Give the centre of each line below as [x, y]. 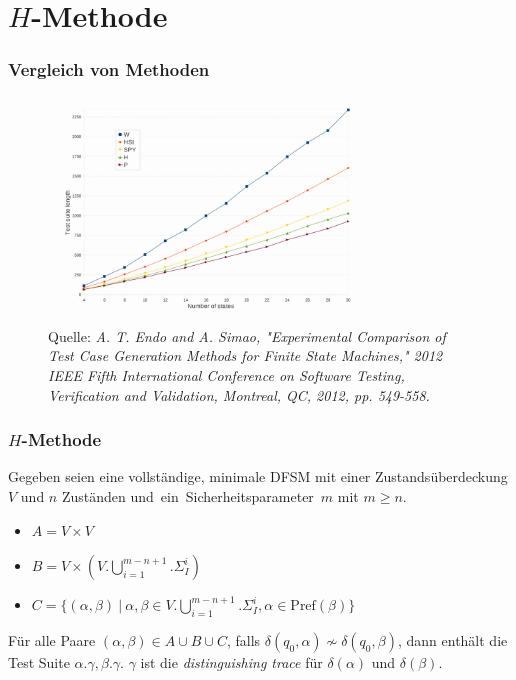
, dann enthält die [452, 639]
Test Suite [39, 661]
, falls [243, 639]
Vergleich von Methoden [109, 69]
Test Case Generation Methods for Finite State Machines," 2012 [245, 355]
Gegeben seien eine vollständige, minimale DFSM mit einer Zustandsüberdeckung [258, 476]
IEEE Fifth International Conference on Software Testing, [226, 374]
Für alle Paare [52, 639]
